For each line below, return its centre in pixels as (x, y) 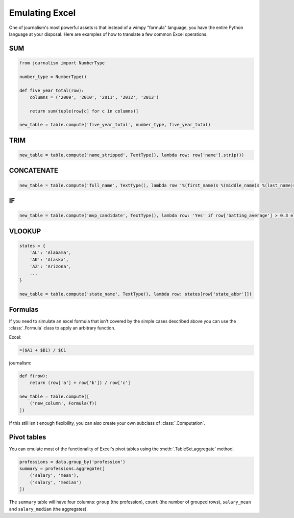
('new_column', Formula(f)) (63, 403)
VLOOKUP (25, 231)
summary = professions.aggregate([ (62, 469)
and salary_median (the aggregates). (49, 509)
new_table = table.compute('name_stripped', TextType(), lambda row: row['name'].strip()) (132, 155)
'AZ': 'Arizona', (50, 266)
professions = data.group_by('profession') (73, 462)
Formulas (24, 309)
